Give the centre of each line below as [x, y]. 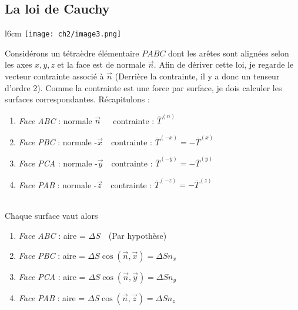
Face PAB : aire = [52, 297]
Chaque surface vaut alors [51, 216]
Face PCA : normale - [58, 163]
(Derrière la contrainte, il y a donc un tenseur [197, 76]
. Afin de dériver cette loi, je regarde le [224, 64]
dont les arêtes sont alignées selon [229, 53]
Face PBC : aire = [52, 255]
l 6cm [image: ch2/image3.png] [63, 33]
